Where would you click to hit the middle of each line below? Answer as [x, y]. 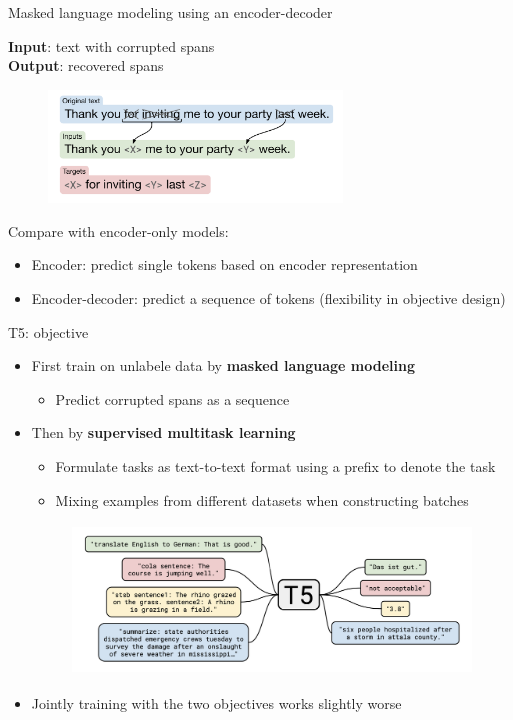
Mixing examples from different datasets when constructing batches [262, 499]
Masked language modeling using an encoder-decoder [170, 12]
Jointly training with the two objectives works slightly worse [216, 702]
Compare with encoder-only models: [118, 230]
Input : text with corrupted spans [111, 45]
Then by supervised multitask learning [163, 432]
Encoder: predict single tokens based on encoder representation [224, 264]
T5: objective [48, 331]
